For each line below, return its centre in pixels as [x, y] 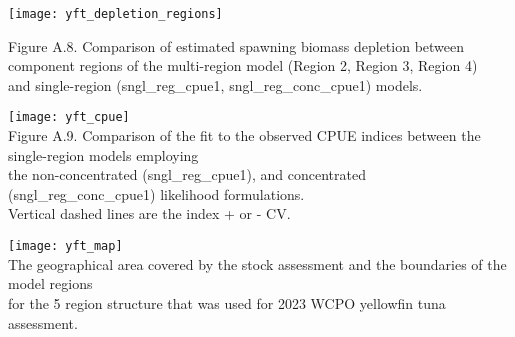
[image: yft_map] [65, 246]
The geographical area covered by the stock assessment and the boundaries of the [257, 263]
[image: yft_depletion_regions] [115, 14]
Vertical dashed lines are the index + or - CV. [149, 213]
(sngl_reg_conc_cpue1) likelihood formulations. [156, 193]
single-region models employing [103, 154]
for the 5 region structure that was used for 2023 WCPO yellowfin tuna [227, 302]
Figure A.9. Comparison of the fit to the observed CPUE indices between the [244, 135]
